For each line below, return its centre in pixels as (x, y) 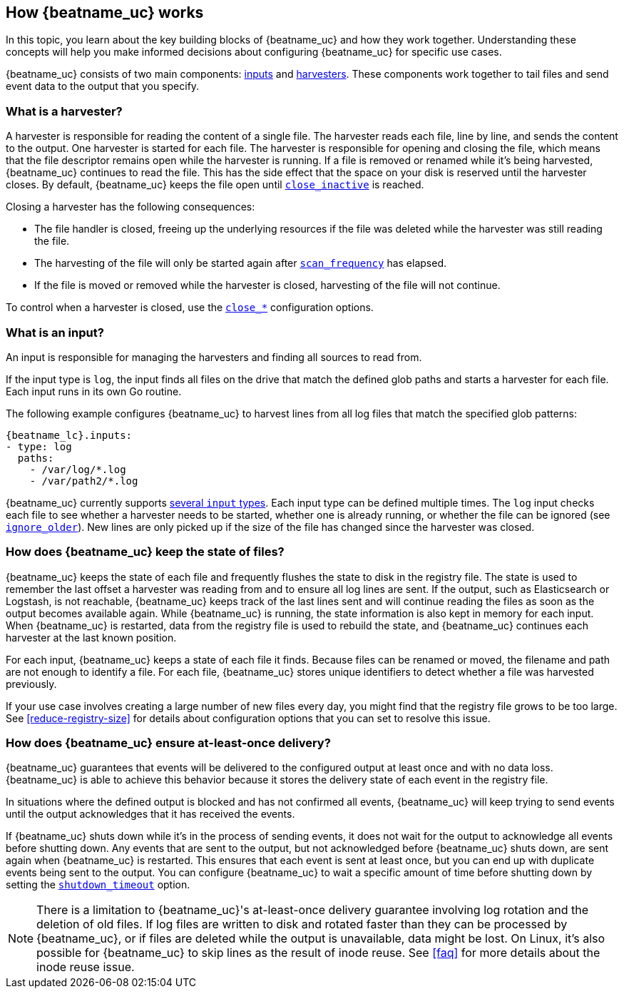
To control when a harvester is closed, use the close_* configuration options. (190, 308)
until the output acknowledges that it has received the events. (150, 814)
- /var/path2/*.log (84, 481)
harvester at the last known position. (91, 637)
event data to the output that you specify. (103, 86)
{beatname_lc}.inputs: (69, 435)
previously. (31, 684)
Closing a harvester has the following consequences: (131, 207)
